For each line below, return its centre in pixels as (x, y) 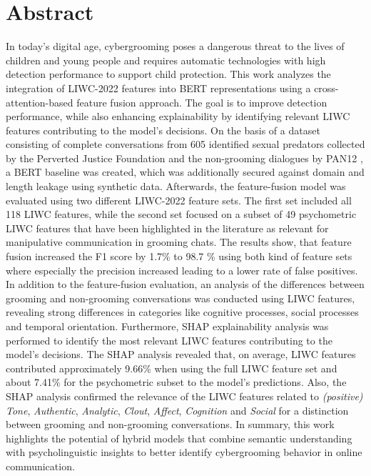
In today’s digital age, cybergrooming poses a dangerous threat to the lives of (175, 46)
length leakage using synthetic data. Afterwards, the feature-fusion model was (176, 186)
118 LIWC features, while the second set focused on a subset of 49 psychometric (181, 214)
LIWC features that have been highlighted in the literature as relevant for (167, 228)
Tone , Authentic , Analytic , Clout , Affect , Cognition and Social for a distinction (177, 410)
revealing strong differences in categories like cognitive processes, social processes (182, 312)
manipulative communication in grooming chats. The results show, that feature (179, 242)
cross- (326, 88)
